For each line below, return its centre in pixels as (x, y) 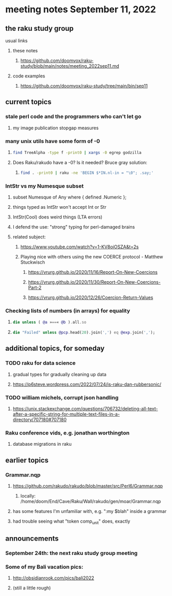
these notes (25, 51)
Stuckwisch (33, 262)
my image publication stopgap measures (56, 128)
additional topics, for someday (55, 349)
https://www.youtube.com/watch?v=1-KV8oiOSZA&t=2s (80, 247)
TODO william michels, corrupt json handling (62, 398)
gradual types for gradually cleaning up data (59, 374)
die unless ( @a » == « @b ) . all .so (49, 322)
